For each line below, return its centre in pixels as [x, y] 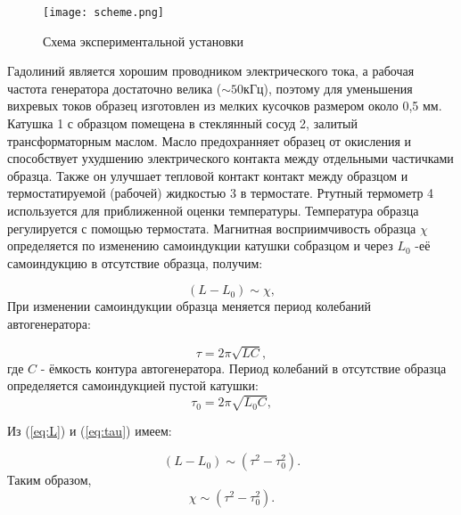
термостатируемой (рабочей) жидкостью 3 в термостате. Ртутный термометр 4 [221, 193]
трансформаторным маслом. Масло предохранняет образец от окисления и [210, 140]
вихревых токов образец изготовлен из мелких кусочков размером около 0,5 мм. [225, 106]
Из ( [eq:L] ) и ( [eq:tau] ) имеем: [90, 431]
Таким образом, [49, 480]
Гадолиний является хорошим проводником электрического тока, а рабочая [211, 71]
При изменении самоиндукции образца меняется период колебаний [189, 306]
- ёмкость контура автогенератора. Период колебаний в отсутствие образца [243, 368]
